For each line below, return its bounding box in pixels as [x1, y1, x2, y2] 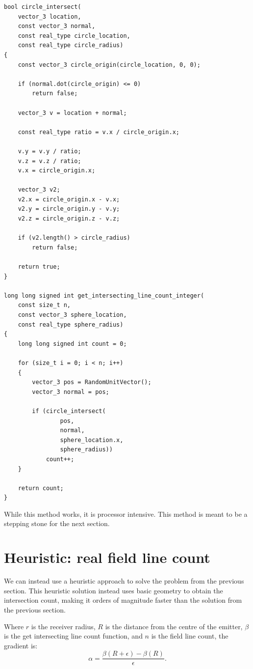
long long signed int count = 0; [18, 340, 127, 347]
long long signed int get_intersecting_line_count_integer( [4, 292, 204, 299]
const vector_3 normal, [18, 23, 96, 30]
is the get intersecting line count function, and [4, 631, 143, 641]
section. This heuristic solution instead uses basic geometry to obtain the [4, 585, 223, 595]
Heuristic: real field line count [4, 547, 210, 567]
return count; [18, 484, 64, 492]
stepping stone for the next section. [4, 518, 110, 529]
